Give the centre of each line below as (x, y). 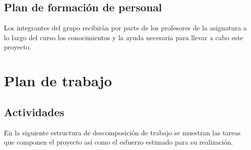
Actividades (34, 112)
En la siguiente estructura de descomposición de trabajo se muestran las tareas (122, 132)
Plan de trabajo (58, 81)
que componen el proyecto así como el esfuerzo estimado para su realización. (119, 142)
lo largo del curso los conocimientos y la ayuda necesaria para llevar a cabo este (124, 37)
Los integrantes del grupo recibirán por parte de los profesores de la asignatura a (125, 28)
